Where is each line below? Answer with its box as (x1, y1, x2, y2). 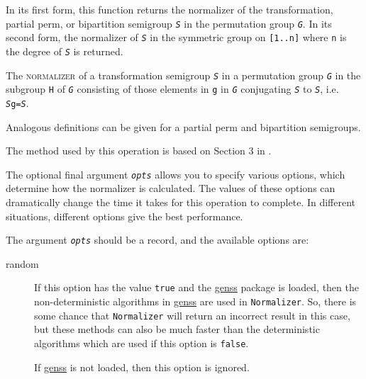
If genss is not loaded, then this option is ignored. (34, 359, 250, 374)
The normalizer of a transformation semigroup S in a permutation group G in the (6, 67, 361, 82)
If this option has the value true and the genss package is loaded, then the (34, 280, 359, 295)
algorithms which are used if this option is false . (34, 335, 249, 350)
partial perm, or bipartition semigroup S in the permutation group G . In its (6, 16, 332, 30)
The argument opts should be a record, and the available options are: (6, 232, 309, 247)
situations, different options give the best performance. (6, 208, 243, 223)
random (6, 256, 39, 271)
